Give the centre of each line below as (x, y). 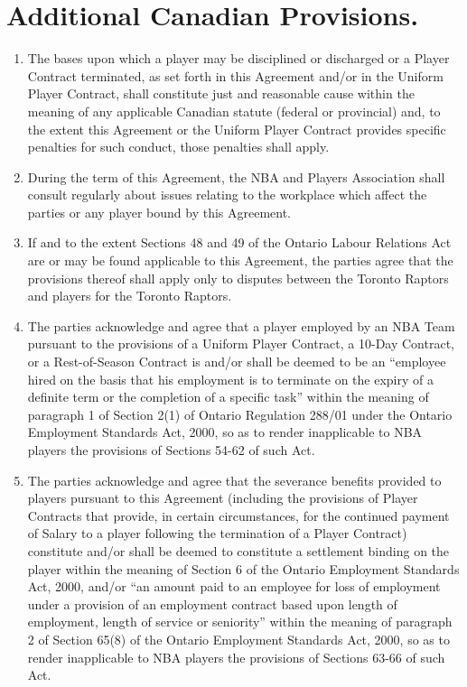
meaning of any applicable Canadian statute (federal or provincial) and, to (234, 111)
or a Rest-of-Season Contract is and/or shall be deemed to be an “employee (237, 362)
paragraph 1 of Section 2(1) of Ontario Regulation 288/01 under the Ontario (240, 414)
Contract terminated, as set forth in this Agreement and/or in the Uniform (235, 75)
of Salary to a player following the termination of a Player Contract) (217, 533)
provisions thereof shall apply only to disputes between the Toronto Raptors (238, 278)
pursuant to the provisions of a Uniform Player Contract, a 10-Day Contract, (241, 343)
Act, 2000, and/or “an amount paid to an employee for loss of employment (234, 586)
